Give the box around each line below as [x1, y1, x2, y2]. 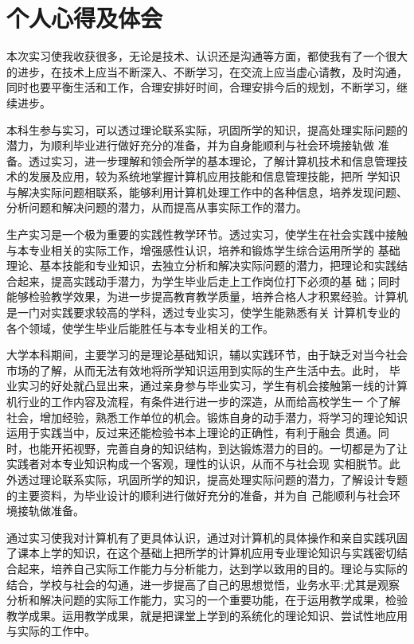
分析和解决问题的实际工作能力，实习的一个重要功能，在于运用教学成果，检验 [6, 591, 408, 608]
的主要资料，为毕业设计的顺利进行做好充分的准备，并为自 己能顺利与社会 [6, 486, 389, 503]
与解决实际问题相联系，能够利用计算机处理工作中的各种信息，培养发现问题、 [6, 183, 408, 200]
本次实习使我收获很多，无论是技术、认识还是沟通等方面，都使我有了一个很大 [6, 48, 408, 64]
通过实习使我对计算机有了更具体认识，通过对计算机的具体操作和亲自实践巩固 [6, 529, 408, 545]
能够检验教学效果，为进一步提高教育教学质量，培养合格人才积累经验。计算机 [6, 288, 408, 305]
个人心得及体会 [6, 2, 163, 34]
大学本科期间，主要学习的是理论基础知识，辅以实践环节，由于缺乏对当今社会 [6, 346, 408, 363]
